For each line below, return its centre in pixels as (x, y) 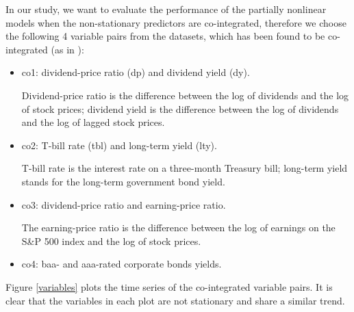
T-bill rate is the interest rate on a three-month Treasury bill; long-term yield (185, 168)
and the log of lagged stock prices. (93, 122)
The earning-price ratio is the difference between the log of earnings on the (178, 227)
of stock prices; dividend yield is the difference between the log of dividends (180, 108)
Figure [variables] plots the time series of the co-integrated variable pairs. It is (169, 286)
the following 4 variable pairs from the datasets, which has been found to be (165, 36)
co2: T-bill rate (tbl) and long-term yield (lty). (119, 145)
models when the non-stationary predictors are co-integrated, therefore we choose (176, 22)
